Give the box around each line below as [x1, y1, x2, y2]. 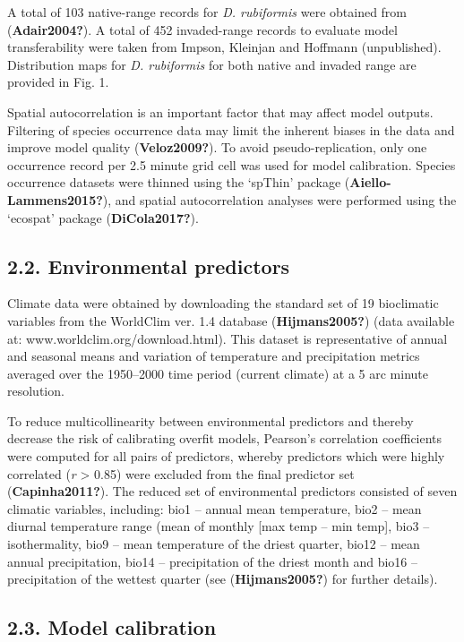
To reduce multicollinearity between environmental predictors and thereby [7, 411, 414, 430]
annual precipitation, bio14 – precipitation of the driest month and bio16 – [7, 552, 417, 570]
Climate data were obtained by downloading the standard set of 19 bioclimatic [7, 294, 439, 312]
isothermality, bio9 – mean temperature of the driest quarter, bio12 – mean [7, 535, 420, 553]
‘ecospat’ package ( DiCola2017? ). [7, 208, 199, 227]
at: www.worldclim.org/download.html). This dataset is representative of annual [7, 329, 448, 347]
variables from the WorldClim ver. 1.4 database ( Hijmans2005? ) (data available [7, 311, 455, 330]
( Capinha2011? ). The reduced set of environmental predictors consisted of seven [7, 482, 458, 501]
